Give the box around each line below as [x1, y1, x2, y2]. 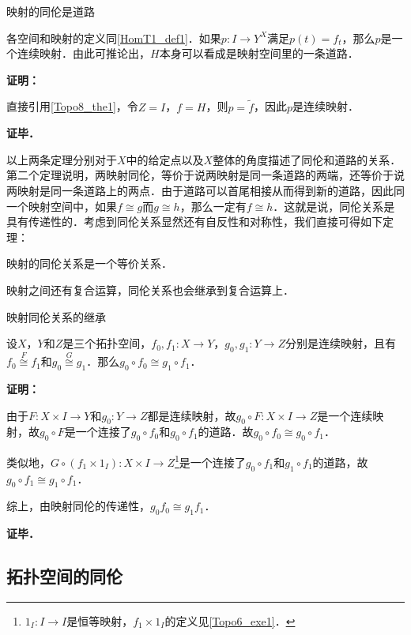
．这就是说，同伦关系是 [273, 197, 395, 214]
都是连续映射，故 [147, 407, 236, 423]
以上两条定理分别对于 [6, 151, 117, 167]
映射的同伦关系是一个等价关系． [6, 255, 172, 272]
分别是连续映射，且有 [285, 335, 397, 351]
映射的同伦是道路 [6, 3, 95, 19]
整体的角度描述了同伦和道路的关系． [213, 151, 402, 167]
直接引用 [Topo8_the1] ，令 [6, 98, 138, 115]
